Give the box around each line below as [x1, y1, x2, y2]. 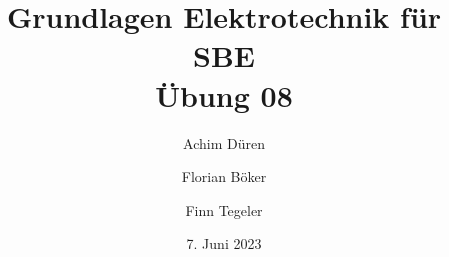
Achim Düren [183, 132, 265, 153]
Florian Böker [181, 166, 267, 187]
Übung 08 [155, 74, 293, 115]
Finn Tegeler [185, 199, 263, 220]
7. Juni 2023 [186, 233, 262, 254]
